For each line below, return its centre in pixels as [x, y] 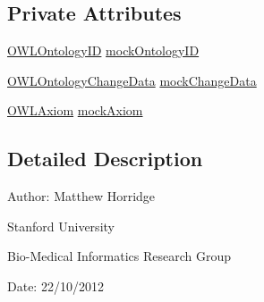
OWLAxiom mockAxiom [75, 110]
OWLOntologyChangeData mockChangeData [132, 80]
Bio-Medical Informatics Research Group [119, 256]
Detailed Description [105, 159]
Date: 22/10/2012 [55, 285]
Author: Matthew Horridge [81, 196]
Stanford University [61, 226]
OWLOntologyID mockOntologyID [103, 50]
